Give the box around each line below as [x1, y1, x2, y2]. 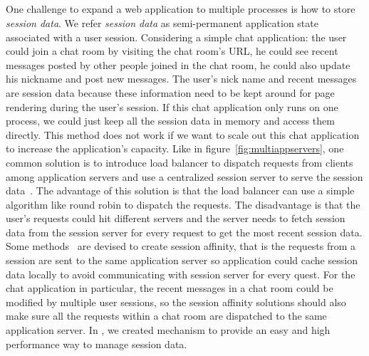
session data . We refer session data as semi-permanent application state [6, 15, 318, 30]
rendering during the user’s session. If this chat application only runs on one [6, 99, 338, 114]
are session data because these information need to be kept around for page [6, 85, 335, 100]
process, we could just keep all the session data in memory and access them [6, 113, 335, 128]
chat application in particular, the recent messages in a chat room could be [6, 281, 333, 295]
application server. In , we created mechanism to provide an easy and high [6, 323, 331, 337]
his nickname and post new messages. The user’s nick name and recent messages [6, 71, 357, 86]
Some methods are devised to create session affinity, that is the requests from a [6, 239, 356, 253]
